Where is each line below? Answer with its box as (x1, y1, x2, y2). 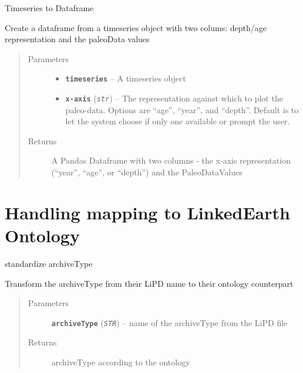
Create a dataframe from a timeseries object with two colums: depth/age (5, 21, 267, 33)
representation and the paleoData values (5, 33, 150, 45)
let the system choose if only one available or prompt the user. (65, 115, 290, 127)
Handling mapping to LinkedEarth (5, 200, 290, 224)
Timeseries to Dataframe (5, 2, 94, 13)
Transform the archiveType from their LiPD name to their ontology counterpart (5, 277, 294, 289)
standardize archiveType (5, 257, 93, 269)
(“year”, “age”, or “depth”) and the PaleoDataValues (51, 166, 243, 178)
